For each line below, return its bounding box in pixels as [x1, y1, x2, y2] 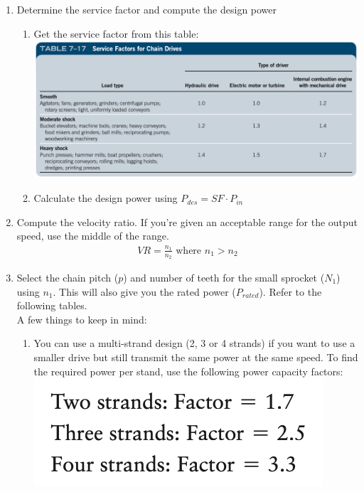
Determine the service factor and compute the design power [16, 2, 277, 16]
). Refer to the [259, 284, 322, 299]
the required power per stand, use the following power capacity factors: [33, 363, 343, 378]
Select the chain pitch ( [16, 269, 119, 284]
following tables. [16, 298, 87, 313]
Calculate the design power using [33, 191, 178, 205]
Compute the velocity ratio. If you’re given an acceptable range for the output [16, 214, 358, 229]
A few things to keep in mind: [16, 311, 147, 326]
